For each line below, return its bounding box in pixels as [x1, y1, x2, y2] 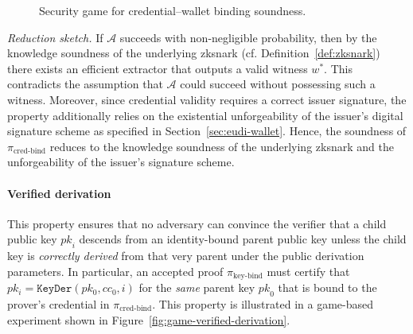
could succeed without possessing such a [180, 76, 376, 92]
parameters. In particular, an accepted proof [7, 262, 224, 279]
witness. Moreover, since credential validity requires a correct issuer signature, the [7, 91, 407, 107]
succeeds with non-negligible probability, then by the [119, 29, 377, 45]
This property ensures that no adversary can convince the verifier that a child [7, 215, 387, 231]
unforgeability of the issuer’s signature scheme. [7, 153, 235, 170]
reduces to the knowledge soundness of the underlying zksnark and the [49, 138, 394, 154]
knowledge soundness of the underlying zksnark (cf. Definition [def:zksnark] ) [7, 45, 380, 61]
